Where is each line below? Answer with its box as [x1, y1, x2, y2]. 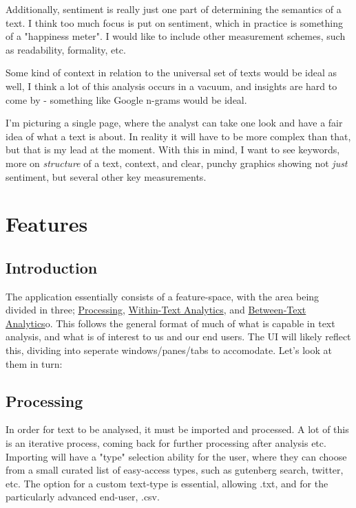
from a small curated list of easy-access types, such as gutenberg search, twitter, [6, 463, 344, 477]
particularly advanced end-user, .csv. [6, 489, 160, 504]
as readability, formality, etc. [6, 42, 126, 56]
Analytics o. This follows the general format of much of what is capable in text [6, 316, 335, 330]
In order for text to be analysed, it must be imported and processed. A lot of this [6, 422, 349, 437]
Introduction [6, 256, 98, 278]
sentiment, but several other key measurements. [6, 169, 207, 184]
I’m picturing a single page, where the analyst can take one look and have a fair [6, 115, 343, 130]
